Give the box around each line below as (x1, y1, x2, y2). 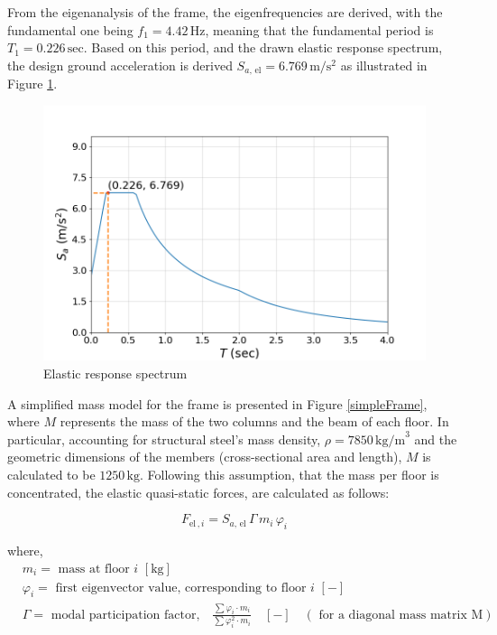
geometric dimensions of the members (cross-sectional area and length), (7, 447, 402, 466)
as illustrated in (340, 55, 428, 74)
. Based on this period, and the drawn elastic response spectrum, (83, 38, 443, 57)
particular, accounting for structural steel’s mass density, (7, 429, 321, 448)
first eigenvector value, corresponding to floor (55, 581, 307, 594)
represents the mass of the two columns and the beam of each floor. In (60, 412, 449, 431)
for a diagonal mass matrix (318, 608, 467, 621)
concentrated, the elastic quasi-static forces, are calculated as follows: (7, 482, 390, 501)
